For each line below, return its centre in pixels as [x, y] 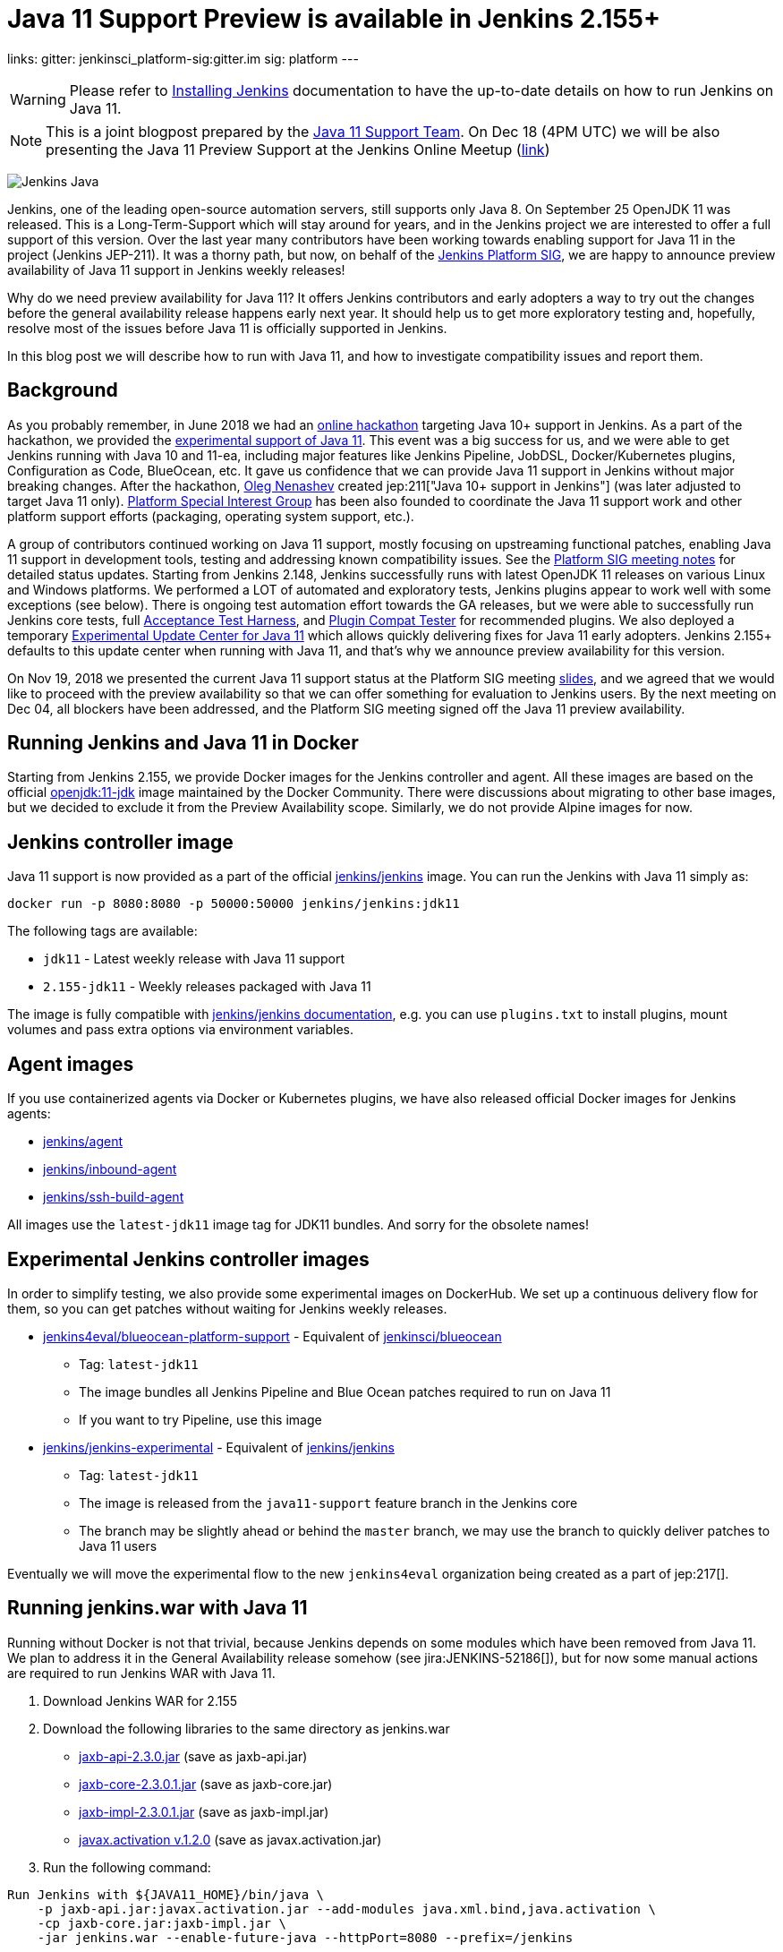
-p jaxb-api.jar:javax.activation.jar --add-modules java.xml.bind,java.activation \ [346, 1909]
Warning [38, 99]
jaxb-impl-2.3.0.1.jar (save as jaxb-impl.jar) [204, 1811]
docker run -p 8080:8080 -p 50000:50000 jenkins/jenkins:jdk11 [234, 904]
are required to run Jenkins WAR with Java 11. [141, 1673]
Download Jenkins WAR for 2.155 [140, 1700]
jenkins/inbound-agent [110, 1169]
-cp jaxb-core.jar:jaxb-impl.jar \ [162, 1923]
